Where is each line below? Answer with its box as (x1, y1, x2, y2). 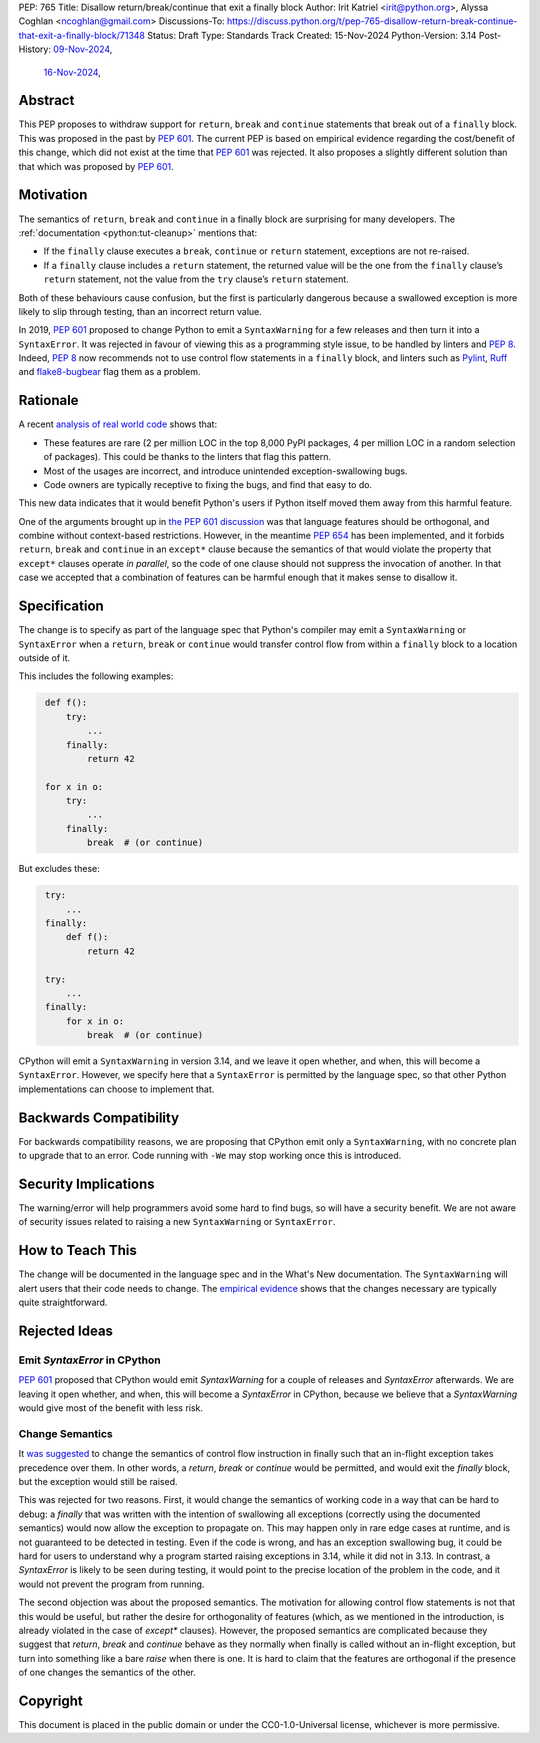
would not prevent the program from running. (18, 1578, 205, 1590)
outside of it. (18, 651, 71, 664)
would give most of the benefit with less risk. (18, 1402, 204, 1414)
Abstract (18, 92, 75, 109)
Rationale (18, 392, 79, 409)
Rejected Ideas (18, 1322, 114, 1339)
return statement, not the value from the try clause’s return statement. (43, 273, 349, 285)
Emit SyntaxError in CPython (18, 1353, 162, 1367)
